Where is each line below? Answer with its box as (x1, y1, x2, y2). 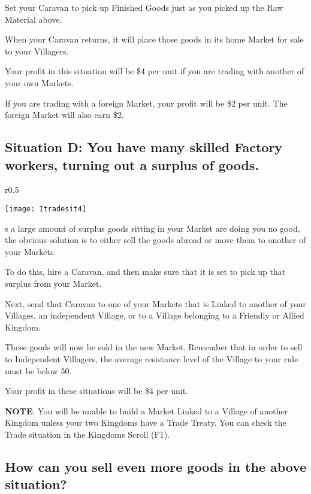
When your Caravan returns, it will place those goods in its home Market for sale (5, 33, 304, 46)
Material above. (5, 13, 62, 25)
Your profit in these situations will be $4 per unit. (5, 384, 189, 397)
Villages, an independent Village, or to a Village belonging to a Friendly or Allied (5, 309, 304, 322)
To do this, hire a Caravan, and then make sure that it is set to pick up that (5, 265, 286, 278)
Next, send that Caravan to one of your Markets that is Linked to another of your (5, 297, 306, 310)
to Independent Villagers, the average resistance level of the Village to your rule (5, 352, 298, 365)
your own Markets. (5, 76, 74, 89)
